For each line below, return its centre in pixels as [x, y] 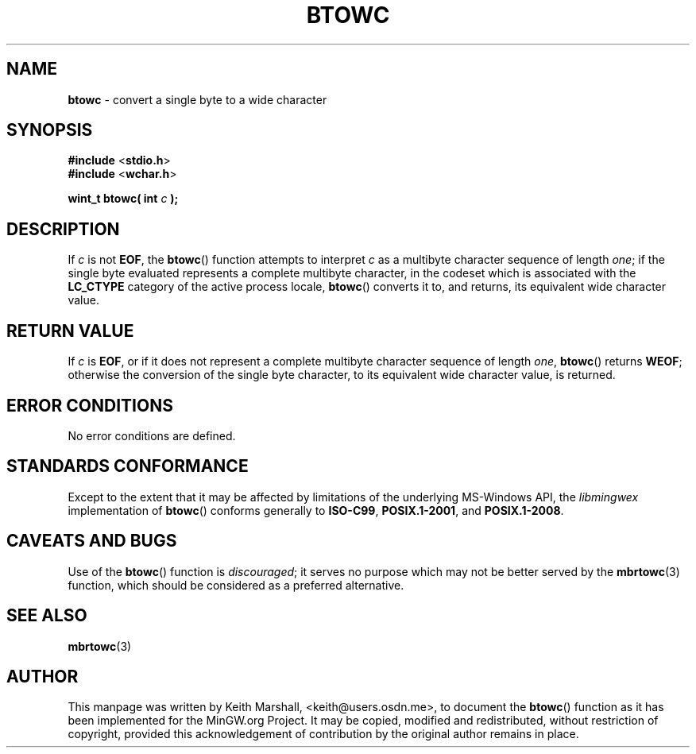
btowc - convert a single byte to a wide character [197, 99]
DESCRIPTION [63, 229]
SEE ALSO [47, 616]
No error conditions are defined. [152, 435]
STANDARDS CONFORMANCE [128, 466]
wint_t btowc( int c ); [123, 199]
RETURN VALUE [70, 331]
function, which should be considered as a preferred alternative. [236, 585]
